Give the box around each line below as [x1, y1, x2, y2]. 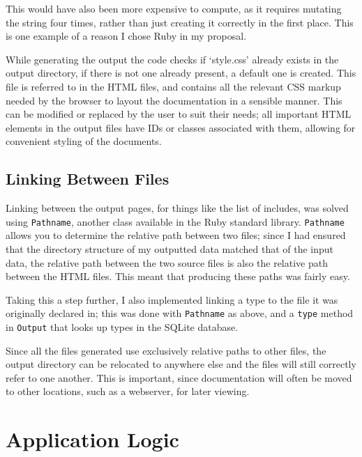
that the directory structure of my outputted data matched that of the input [6, 241, 334, 256]
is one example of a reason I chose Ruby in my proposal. [6, 29, 247, 43]
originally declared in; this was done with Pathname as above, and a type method [6, 306, 354, 320]
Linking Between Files [6, 168, 169, 189]
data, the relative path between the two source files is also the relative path [6, 255, 328, 270]
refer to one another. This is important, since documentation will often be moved [6, 370, 352, 385]
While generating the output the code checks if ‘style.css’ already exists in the [6, 52, 339, 66]
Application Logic [6, 425, 179, 454]
